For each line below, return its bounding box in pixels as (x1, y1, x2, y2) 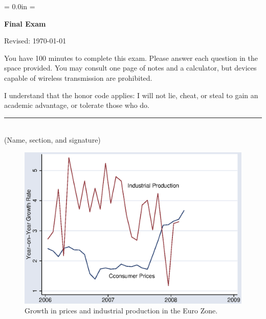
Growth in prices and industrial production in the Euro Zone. (25, 305, 218, 316)
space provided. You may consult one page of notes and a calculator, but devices (4, 62, 257, 73)
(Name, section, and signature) (4, 134, 101, 145)
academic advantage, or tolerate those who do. (4, 100, 150, 110)
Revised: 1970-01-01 (4, 35, 66, 46)
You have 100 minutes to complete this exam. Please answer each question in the (4, 52, 258, 63)
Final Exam (4, 18, 46, 29)
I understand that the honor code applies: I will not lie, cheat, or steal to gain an (4, 89, 258, 100)
